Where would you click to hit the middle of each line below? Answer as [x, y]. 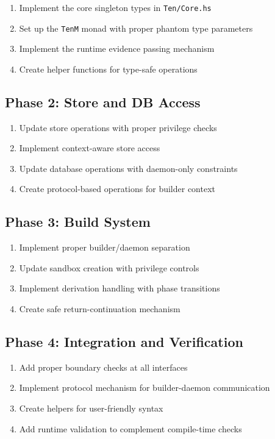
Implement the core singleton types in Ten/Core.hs [115, 7]
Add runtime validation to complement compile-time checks [130, 428]
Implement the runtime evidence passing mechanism [117, 48]
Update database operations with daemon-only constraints [128, 168]
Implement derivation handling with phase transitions [120, 288]
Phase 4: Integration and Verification [124, 342]
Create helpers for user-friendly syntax [91, 408]
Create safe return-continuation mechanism [100, 309]
